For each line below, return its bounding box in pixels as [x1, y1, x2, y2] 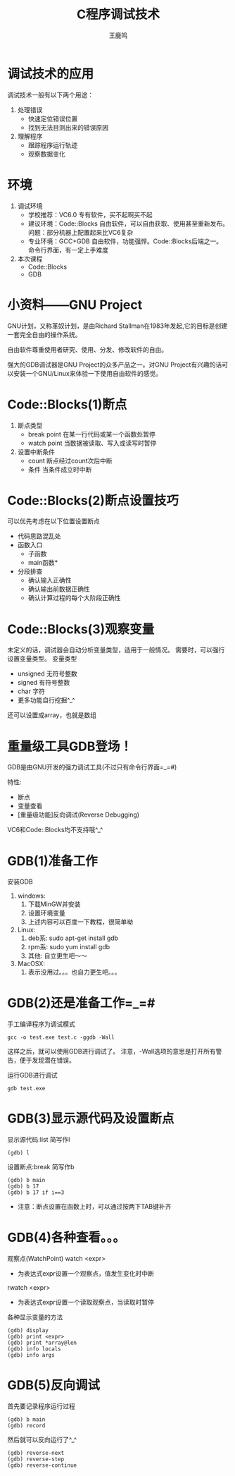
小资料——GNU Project [7, 297, 143, 312]
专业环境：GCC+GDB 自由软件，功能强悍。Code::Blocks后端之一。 [27, 237, 223, 245]
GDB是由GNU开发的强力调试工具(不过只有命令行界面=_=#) [7, 763, 177, 771]
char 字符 [17, 687, 46, 695]
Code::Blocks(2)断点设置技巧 [7, 492, 179, 508]
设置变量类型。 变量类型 [7, 654, 77, 663]
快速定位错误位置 [27, 114, 78, 123]
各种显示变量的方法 [7, 1313, 63, 1322]
